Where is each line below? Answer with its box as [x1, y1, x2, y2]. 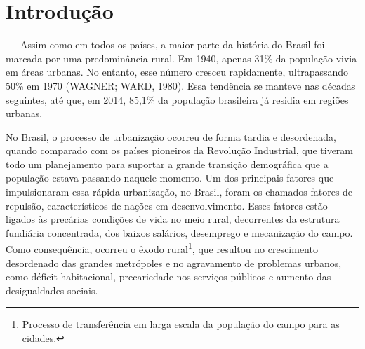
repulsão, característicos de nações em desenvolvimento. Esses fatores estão [6, 198, 328, 212]
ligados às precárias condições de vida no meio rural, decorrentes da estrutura [6, 212, 340, 226]
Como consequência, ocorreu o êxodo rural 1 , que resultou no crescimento [6, 240, 318, 256]
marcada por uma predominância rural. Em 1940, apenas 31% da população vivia [6, 50, 357, 65]
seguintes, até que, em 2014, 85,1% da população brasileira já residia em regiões [6, 92, 349, 107]
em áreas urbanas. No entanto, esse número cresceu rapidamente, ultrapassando [6, 64, 349, 79]
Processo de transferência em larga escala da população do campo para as [22, 317, 340, 331]
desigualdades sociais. [6, 282, 98, 297]
